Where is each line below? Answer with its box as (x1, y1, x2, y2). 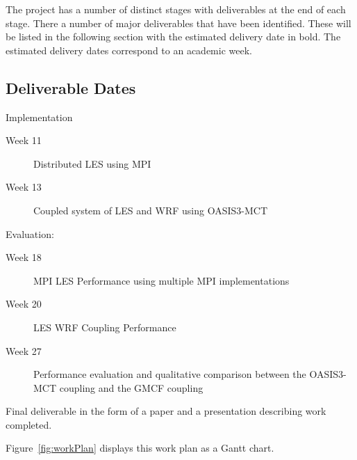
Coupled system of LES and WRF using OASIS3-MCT (33, 203, 268, 217)
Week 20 (6, 296, 42, 311)
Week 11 (6, 133, 42, 148)
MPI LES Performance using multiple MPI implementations (33, 273, 290, 287)
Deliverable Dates (6, 77, 136, 98)
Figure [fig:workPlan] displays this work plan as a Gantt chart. (6, 441, 274, 455)
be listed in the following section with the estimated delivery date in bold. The (6, 29, 341, 44)
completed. (6, 417, 52, 431)
